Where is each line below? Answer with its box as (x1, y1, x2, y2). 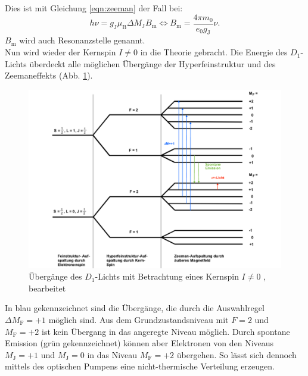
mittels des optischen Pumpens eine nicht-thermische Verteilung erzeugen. (5, 360, 275, 372)
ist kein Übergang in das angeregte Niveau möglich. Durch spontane (42, 325, 290, 337)
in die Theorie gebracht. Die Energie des (140, 46, 288, 58)
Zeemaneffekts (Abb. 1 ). (5, 69, 93, 82)
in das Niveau (87, 348, 138, 361)
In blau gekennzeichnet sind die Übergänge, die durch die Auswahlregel (5, 302, 265, 314)
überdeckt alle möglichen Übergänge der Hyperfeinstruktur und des (29, 57, 276, 70)
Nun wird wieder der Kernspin (5, 46, 116, 58)
